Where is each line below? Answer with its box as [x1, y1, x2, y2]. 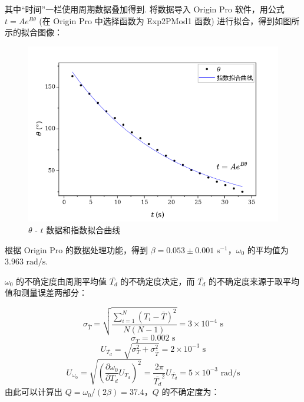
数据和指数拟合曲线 [46, 224, 121, 236]
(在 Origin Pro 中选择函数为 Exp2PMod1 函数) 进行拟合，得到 [39, 14, 275, 27]
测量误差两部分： [21, 286, 87, 299]
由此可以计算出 [5, 385, 62, 398]
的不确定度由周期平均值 [16, 274, 107, 287]
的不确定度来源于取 [208, 274, 283, 287]
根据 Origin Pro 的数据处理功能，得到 [5, 243, 148, 256]
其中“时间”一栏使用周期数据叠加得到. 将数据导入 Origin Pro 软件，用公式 [5, 3, 285, 15]
